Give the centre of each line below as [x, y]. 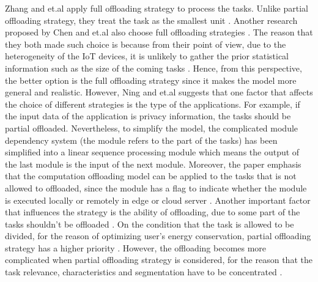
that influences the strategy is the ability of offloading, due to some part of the [153, 212]
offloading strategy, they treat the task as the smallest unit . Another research [151, 20]
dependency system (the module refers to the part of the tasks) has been [141, 140]
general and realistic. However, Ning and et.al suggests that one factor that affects [159, 92]
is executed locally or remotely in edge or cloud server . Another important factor [158, 200]
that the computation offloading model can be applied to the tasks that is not [151, 176]
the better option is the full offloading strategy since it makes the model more [151, 80]
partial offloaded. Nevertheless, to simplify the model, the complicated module [152, 128]
